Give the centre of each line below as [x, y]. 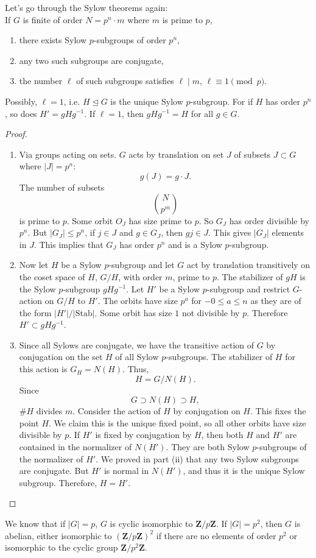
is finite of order [53, 19]
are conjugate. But [54, 471]
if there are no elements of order [216, 535]
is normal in [126, 471]
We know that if [35, 523]
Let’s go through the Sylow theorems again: [86, 7]
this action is [43, 369]
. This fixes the [278, 411]
